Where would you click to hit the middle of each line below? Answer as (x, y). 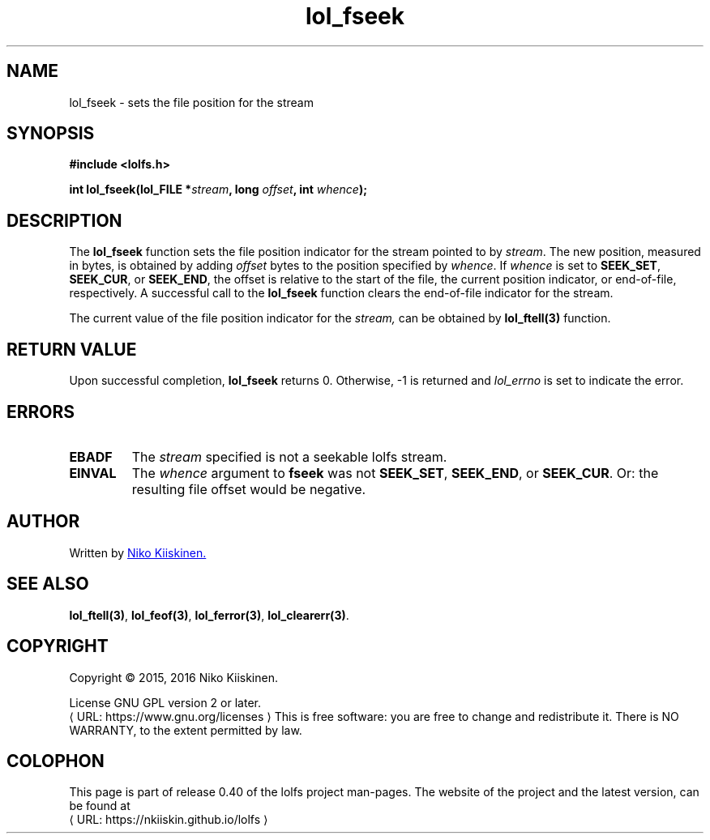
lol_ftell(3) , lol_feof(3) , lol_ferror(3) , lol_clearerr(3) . (209, 615)
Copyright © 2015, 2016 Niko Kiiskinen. (173, 677)
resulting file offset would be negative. (249, 489)
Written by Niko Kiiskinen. (138, 552)
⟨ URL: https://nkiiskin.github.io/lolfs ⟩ (169, 820)
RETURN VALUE (72, 349)
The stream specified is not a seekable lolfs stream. (289, 456)
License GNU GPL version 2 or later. (165, 702)
